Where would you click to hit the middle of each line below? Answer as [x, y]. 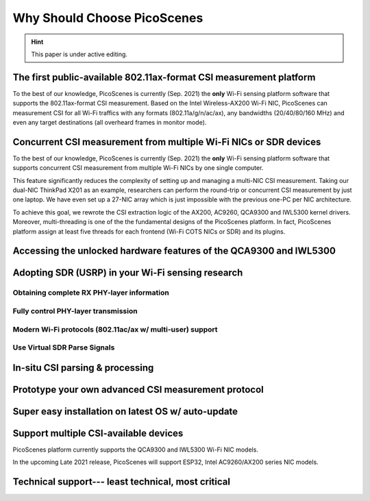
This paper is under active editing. [79, 54]
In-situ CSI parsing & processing [83, 368]
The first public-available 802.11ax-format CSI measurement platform [164, 77]
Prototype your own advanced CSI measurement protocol [138, 390]
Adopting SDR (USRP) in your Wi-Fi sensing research [128, 273]
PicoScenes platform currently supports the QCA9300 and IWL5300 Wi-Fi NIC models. [135, 450]
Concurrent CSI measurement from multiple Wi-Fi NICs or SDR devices [167, 142]
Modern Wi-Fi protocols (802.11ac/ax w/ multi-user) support [115, 329]
